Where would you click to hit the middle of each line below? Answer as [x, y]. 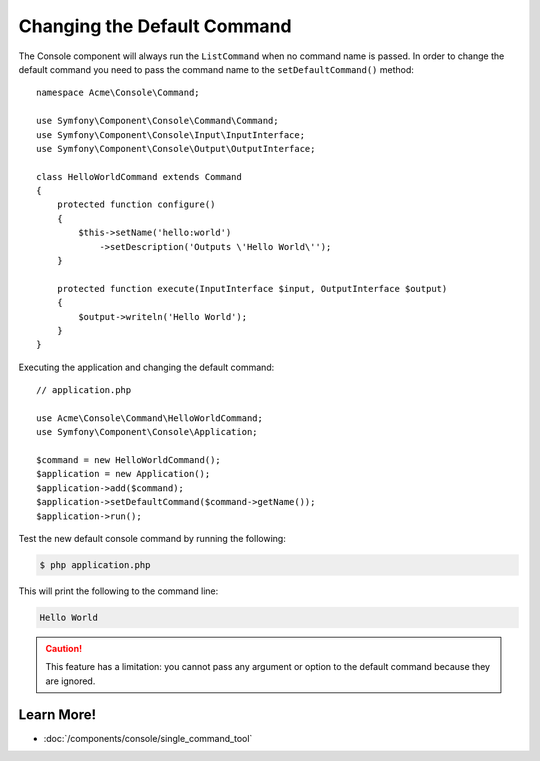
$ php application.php [95, 565]
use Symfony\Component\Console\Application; [147, 432]
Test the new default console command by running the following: [152, 539]
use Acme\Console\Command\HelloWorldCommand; [150, 418]
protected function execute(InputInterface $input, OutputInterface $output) [252, 288]
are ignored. [70, 681]
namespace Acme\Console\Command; [118, 93]
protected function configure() [136, 204]
